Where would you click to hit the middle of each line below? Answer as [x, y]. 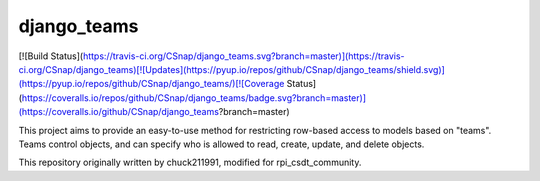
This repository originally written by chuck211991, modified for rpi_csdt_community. [190, 162]
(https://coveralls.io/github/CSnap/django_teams [119, 112]
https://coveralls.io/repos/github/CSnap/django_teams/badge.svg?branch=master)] [194, 97]
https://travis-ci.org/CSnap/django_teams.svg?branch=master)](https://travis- [243, 56]
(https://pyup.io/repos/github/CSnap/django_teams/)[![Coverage [151, 84]
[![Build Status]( [51, 56]
